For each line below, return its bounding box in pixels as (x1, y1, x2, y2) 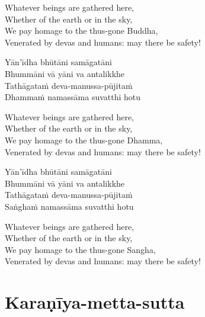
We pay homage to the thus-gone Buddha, (5, 24, 158, 37)
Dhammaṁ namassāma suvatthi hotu (5, 91, 141, 103)
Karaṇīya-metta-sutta (5, 290, 185, 314)
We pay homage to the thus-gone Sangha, (5, 243, 156, 255)
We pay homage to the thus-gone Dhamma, (5, 133, 163, 146)
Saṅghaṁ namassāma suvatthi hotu (5, 200, 134, 212)
